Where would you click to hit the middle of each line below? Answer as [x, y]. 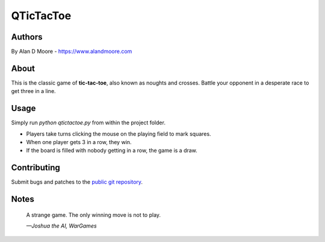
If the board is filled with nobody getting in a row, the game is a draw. [112, 151]
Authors [27, 37]
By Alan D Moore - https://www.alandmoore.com [72, 52]
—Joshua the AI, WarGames [61, 226]
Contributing [36, 168]
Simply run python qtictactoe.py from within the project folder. [88, 123]
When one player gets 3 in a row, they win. [79, 142]
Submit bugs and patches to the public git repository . [77, 182]
